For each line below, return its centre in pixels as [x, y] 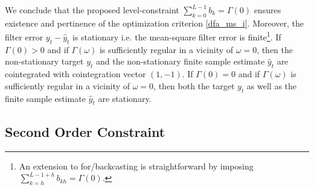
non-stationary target [44, 61]
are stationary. [125, 98]
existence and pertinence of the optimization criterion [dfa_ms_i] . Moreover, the [155, 23]
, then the [275, 49]
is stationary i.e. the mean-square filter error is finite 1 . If [177, 36]
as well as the [272, 85]
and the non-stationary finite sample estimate [180, 61]
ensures [268, 10]
